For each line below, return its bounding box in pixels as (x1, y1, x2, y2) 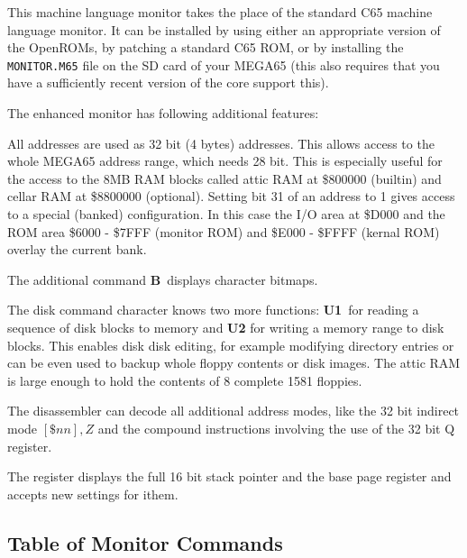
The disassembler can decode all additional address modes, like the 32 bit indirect (7, 401, 460, 420)
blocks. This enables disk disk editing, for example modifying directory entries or (7, 335, 454, 354)
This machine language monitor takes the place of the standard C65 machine (7, 3, 433, 21)
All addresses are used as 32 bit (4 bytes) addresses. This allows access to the (7, 133, 435, 152)
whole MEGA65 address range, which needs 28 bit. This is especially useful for (7, 151, 443, 170)
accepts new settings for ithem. (7, 484, 179, 503)
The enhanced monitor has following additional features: (7, 104, 319, 123)
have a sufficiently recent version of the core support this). (7, 73, 329, 92)
